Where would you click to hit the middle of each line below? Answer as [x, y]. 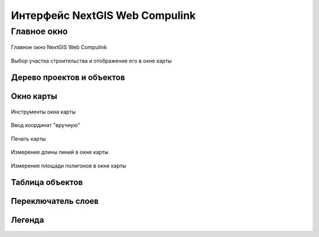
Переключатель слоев [55, 201]
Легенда [27, 220]
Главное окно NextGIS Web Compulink [59, 47]
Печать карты [28, 138]
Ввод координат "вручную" [45, 125]
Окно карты [34, 97]
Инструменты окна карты [43, 112]
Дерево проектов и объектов [68, 78]
